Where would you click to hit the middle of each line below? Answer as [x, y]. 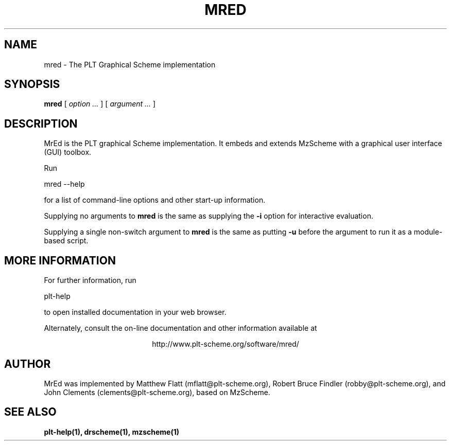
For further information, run [90, 280]
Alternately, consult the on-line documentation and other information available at [180, 328]
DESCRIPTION [41, 123]
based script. [66, 241]
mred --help [64, 184]
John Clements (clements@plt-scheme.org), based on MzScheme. [157, 392]
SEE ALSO [30, 412]
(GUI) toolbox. [68, 152]
